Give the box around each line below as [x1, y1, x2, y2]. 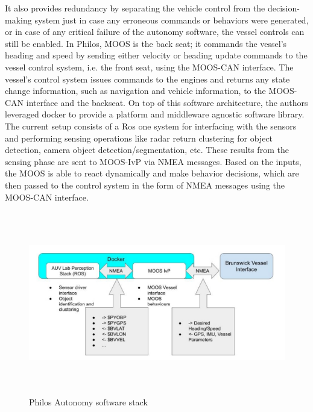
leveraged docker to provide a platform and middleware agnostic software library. [5, 108, 305, 120]
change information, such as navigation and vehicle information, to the [5, 84, 266, 97]
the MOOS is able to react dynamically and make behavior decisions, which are [5, 167, 299, 179]
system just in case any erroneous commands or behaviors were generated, [34, 13, 309, 26]
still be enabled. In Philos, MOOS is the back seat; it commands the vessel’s [5, 37, 287, 49]
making [5, 13, 32, 26]
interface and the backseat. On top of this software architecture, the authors [26, 96, 308, 108]
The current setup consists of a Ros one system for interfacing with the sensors [5, 119, 297, 132]
